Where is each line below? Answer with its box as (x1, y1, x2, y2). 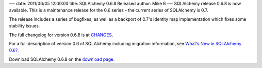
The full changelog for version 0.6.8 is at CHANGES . (9, 32, 114, 38)
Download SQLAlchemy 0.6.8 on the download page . (9, 56, 115, 62)
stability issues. (9, 23, 40, 29)
